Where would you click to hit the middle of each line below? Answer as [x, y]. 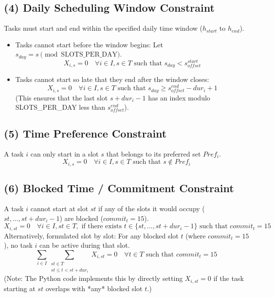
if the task [229, 278]
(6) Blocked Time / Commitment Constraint [119, 188]
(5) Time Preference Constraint [85, 133]
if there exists [102, 227]
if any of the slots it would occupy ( [152, 208]
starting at [20, 288]
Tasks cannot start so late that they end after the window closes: [112, 79]
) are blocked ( [81, 218]
